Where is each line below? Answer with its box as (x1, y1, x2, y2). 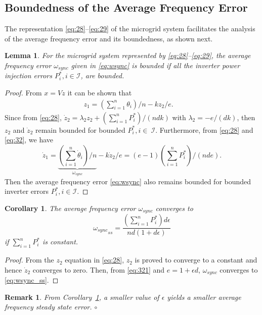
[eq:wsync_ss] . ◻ (5, 275, 59, 285)
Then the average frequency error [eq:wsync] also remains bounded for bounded (5, 176, 251, 186)
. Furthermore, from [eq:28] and (155, 124, 253, 135)
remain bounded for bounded (35, 124, 125, 135)
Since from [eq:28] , (5, 112, 62, 122)
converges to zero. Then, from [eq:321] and (32, 264, 165, 275)
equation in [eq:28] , (65, 254, 124, 265)
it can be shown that (67, 87, 132, 98)
